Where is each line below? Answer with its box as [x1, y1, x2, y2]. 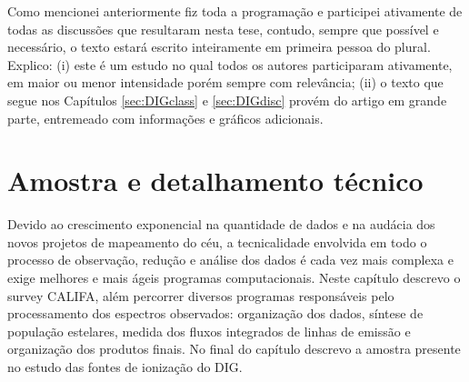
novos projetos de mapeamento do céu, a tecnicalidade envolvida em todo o [7, 232, 427, 251]
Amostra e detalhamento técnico [7, 162, 424, 199]
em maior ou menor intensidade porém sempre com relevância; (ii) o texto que [7, 73, 444, 92]
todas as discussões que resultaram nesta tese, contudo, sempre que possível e [7, 19, 439, 38]
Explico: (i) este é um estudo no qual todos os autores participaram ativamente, [7, 55, 453, 74]
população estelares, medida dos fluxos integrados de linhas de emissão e [7, 321, 411, 340]
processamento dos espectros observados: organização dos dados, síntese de [7, 304, 424, 323]
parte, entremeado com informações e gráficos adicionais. [7, 108, 324, 127]
